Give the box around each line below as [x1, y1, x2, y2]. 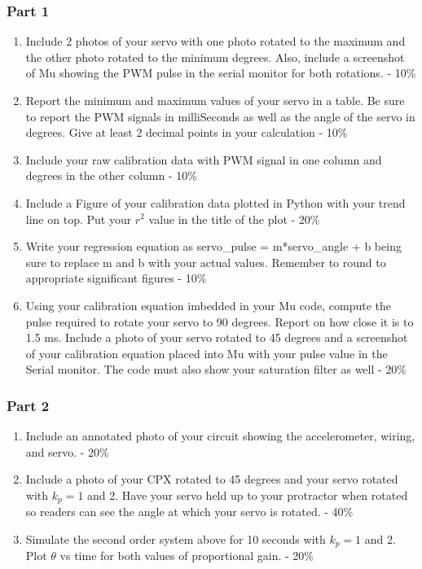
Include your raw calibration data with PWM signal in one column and [25, 151, 382, 168]
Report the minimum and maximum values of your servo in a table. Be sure [25, 92, 405, 108]
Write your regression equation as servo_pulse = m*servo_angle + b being [25, 238, 402, 255]
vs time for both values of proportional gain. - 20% [59, 547, 314, 564]
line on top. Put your [25, 210, 132, 227]
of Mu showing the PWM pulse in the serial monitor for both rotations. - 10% [25, 64, 416, 81]
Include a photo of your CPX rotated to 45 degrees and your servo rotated [25, 471, 398, 488]
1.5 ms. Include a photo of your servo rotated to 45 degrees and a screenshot [25, 329, 408, 346]
